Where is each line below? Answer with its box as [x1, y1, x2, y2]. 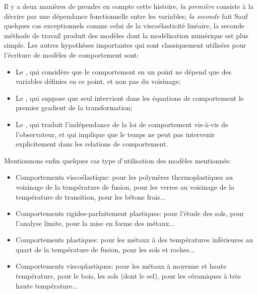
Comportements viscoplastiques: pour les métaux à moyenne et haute [15, 261, 227, 271]
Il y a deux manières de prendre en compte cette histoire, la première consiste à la [4, 1, 254, 11]
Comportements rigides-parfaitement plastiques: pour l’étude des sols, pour [15, 208, 244, 219]
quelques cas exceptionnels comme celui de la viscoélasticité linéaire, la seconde [4, 20, 245, 31]
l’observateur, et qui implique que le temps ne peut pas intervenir [15, 129, 215, 139]
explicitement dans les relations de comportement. [15, 139, 168, 149]
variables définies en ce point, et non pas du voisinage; [15, 76, 181, 86]
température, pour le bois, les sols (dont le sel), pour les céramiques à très [15, 271, 241, 281]
